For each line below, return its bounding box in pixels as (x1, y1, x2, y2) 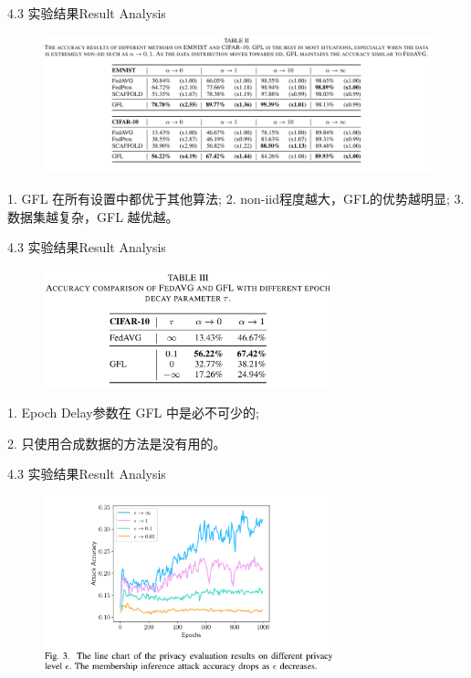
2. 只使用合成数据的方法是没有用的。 (7, 433, 226, 452)
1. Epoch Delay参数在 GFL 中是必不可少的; (7, 403, 259, 422)
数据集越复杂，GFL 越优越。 (7, 207, 179, 226)
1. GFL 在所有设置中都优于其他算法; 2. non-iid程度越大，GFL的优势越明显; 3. (7, 188, 465, 207)
